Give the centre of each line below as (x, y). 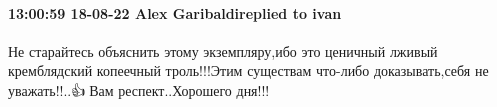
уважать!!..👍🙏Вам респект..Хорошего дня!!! (139, 89)
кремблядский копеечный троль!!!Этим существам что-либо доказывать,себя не (248, 70)
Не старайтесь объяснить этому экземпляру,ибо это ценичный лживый (223, 50)
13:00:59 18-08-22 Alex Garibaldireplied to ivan (175, 12)
